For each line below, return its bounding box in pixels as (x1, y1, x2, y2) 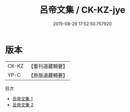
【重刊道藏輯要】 (28, 63, 68, 70)
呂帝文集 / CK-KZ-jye (39, 4, 126, 16)
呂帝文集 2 (12, 102, 34, 108)
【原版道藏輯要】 (28, 72, 68, 78)
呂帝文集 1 (12, 95, 33, 101)
